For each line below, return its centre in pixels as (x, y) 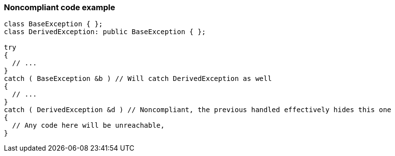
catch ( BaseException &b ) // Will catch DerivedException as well (138, 79)
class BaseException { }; (54, 24)
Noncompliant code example (60, 7)
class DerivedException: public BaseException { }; (105, 32)
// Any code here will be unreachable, (88, 126)
